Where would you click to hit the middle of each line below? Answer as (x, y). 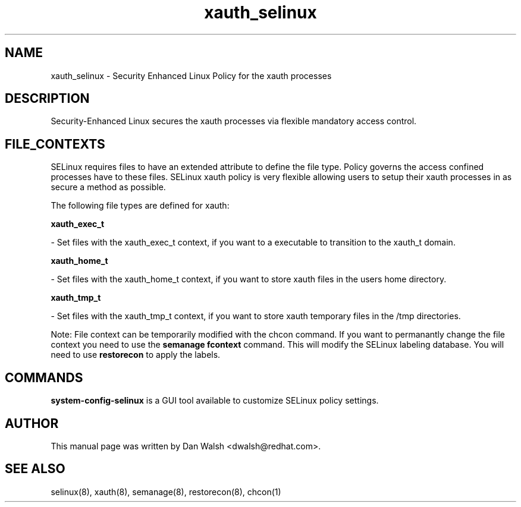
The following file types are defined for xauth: (140, 206)
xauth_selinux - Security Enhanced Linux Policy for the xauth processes (191, 75)
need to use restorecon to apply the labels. (136, 355)
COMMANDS (44, 377)
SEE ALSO (35, 469)
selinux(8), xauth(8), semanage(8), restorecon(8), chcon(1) (166, 492)
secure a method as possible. (108, 187)
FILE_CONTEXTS (55, 144)
